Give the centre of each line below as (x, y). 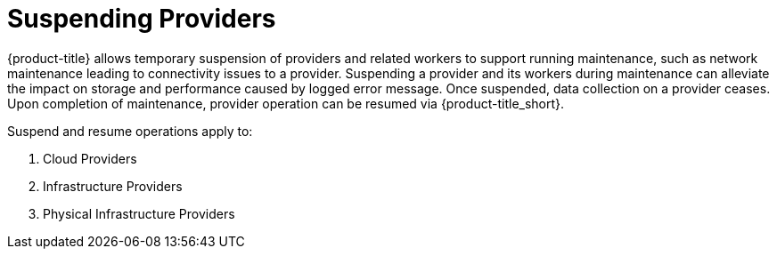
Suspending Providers (142, 19)
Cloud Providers (90, 158)
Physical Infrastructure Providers (139, 213)
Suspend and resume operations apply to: (130, 131)
